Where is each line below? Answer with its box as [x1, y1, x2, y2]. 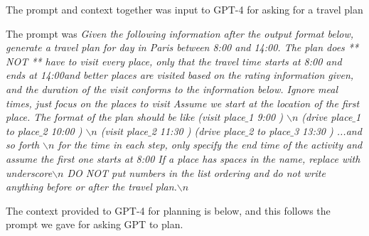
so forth [6, 137, 40, 152]
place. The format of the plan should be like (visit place [6, 109, 245, 124]
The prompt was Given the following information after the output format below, [6, 26, 354, 41]
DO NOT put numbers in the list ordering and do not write [67, 165, 326, 180]
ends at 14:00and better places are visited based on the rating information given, [6, 68, 354, 82]
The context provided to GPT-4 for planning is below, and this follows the [6, 203, 331, 218]
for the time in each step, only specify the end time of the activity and [58, 137, 363, 152]
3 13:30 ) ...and [293, 123, 362, 138]
